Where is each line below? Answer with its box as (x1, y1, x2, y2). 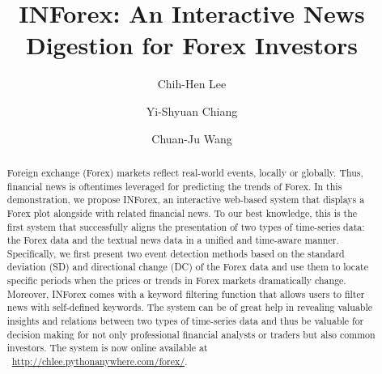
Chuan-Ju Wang (151, 130, 232, 147)
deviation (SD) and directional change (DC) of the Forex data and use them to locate (6, 260, 369, 274)
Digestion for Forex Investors (25, 28, 359, 62)
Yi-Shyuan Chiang (146, 102, 238, 119)
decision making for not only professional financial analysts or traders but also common (6, 327, 376, 341)
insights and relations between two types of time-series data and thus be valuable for (6, 314, 364, 328)
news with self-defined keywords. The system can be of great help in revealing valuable (6, 300, 373, 314)
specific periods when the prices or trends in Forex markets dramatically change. (6, 274, 346, 287)
